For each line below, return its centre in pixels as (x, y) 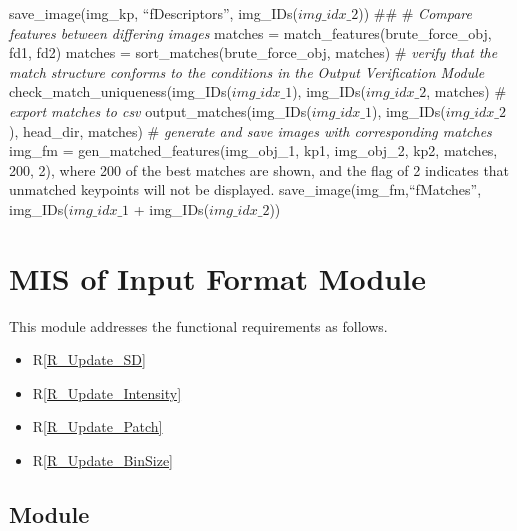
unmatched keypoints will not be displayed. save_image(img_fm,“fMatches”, (245, 189)
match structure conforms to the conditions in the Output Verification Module (247, 71)
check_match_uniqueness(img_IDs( (120, 91)
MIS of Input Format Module (217, 277)
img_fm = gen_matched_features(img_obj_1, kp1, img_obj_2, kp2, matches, (253, 150)
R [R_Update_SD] (89, 359)
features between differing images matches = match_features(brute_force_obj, (250, 32)
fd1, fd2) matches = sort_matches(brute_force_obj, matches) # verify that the (253, 52)
